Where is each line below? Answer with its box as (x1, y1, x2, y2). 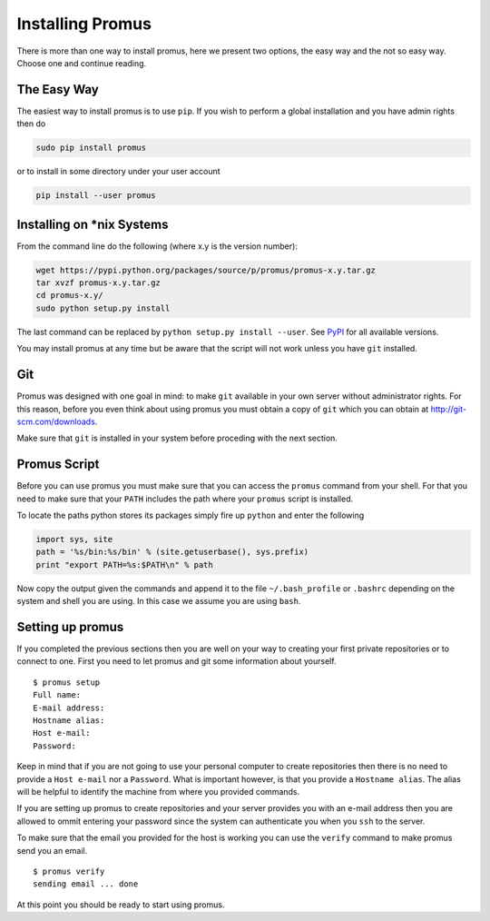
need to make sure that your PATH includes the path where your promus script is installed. (16, 493, 354, 504)
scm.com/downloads (16, 416, 95, 427)
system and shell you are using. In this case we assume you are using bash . (16, 596, 301, 607)
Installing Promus (16, 14, 152, 34)
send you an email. (16, 845, 88, 856)
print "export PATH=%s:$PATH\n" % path (35, 560, 213, 569)
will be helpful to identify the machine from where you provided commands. (16, 786, 300, 797)
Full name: (33, 690, 82, 700)
